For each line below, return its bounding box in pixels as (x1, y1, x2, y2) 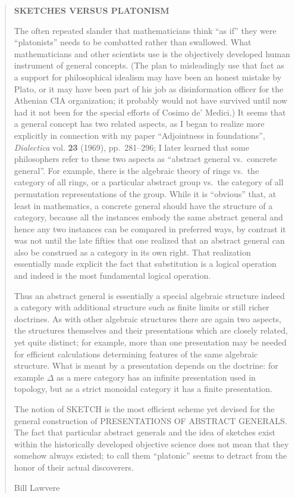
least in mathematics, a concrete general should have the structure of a (14, 199, 273, 211)
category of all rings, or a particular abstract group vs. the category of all (14, 176, 284, 188)
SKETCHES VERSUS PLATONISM (14, 4, 170, 16)
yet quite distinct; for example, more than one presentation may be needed (14, 336, 287, 348)
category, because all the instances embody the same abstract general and (14, 211, 283, 223)
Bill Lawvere (14, 481, 60, 493)
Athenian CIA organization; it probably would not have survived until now (14, 94, 287, 107)
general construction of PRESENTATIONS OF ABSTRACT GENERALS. (14, 414, 287, 427)
